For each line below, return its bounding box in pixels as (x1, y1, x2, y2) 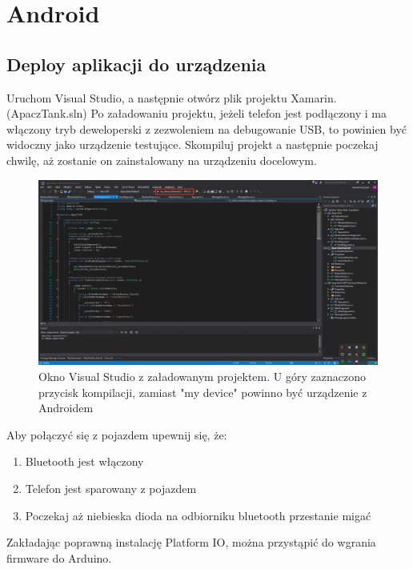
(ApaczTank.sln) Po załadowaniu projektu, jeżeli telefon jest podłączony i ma (6, 105, 387, 122)
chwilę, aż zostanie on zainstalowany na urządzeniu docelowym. (6, 151, 317, 168)
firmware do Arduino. (6, 549, 112, 566)
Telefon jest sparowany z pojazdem (25, 479, 197, 496)
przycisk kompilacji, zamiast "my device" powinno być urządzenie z (38, 383, 367, 400)
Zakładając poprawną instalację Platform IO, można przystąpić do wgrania (6, 534, 376, 551)
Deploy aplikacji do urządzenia (6, 51, 267, 76)
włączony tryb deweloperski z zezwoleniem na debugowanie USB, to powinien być (6, 120, 407, 137)
